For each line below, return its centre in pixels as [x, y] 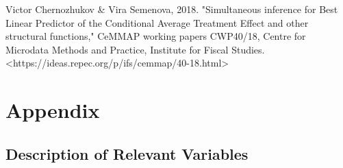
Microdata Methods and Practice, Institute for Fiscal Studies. [135, 49]
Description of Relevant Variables [127, 153]
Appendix [53, 110]
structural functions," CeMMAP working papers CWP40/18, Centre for [156, 36]
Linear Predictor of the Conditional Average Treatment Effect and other [157, 22]
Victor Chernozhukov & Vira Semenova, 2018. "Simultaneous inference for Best [172, 9]
